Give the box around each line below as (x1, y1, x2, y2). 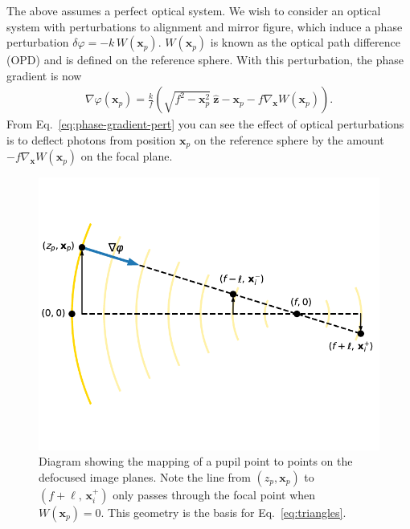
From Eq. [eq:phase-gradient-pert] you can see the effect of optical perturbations (6, 116, 404, 132)
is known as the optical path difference (210, 34, 401, 51)
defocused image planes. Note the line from (39, 468, 251, 485)
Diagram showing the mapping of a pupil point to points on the (39, 453, 353, 470)
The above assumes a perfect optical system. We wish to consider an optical (6, 2, 381, 18)
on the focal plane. (80, 148, 173, 165)
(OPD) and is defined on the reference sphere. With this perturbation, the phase (6, 51, 404, 68)
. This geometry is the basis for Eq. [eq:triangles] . (100, 503, 346, 520)
